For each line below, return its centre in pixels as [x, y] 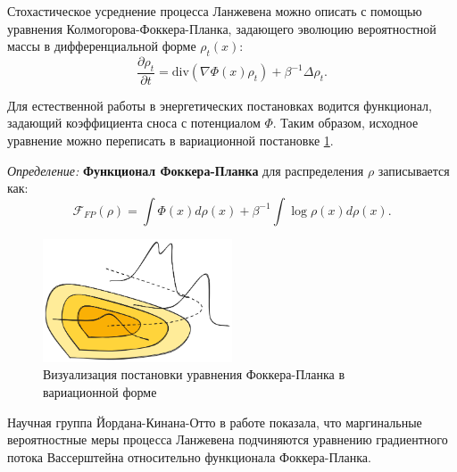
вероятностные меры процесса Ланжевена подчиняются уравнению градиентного [228, 439]
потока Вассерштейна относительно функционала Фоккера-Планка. [189, 456]
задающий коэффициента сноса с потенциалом [134, 123]
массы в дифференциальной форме [102, 46]
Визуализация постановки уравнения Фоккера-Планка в [194, 374]
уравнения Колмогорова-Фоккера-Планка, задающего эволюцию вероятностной [222, 28]
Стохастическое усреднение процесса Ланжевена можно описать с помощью [215, 11]
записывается [414, 170]
